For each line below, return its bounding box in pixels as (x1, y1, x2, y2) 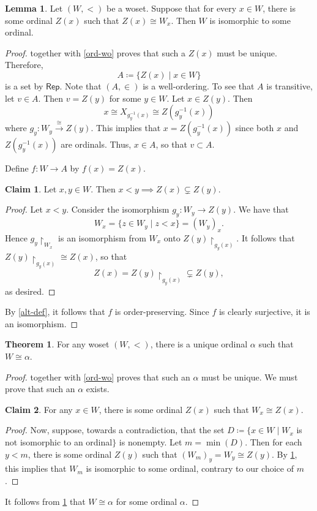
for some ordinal (116, 494, 177, 507)
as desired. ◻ (5, 284, 56, 297)
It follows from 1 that (5, 494, 86, 507)
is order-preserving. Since (114, 305, 209, 318)
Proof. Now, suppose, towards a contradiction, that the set (5, 423, 225, 436)
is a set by (5, 79, 43, 92)
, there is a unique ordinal (150, 338, 248, 350)
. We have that (233, 203, 289, 216)
